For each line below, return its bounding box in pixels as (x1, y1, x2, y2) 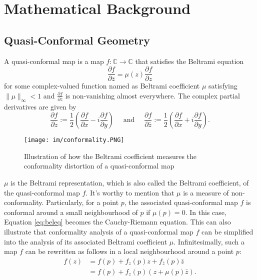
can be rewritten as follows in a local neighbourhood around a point (25, 246, 234, 256)
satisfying (208, 80, 237, 91)
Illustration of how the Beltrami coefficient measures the (24, 150, 197, 161)
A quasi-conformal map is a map (4, 55, 104, 66)
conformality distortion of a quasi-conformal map (24, 160, 174, 171)
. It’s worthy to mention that (85, 187, 174, 197)
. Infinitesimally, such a (173, 236, 244, 246)
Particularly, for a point (46, 197, 119, 207)
